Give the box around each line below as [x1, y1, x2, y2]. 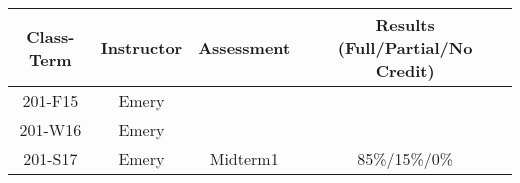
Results [375, 13, 435, 36]
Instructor [100, 36, 183, 59]
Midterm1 [209, 147, 279, 170]
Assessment [198, 36, 291, 59]
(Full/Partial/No [337, 36, 473, 59]
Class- [26, 24, 75, 48]
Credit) [375, 59, 435, 82]
